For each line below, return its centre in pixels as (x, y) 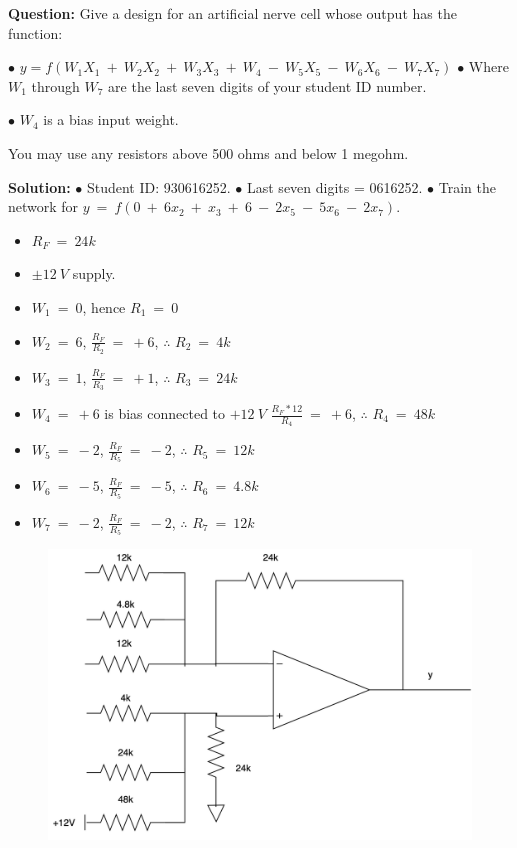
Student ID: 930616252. (158, 186)
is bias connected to (165, 413)
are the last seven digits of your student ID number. (267, 85)
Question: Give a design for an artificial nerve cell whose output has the (232, 13)
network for (43, 206)
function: (35, 32)
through (55, 85)
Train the (467, 186)
